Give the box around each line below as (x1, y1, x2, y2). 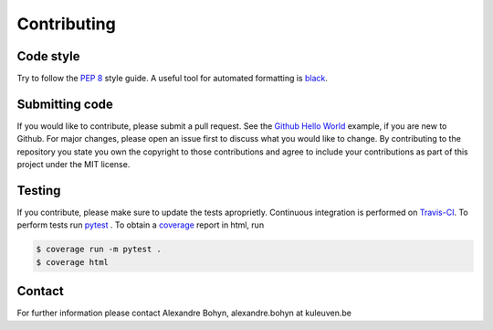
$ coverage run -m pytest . (36, 244, 162, 255)
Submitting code (16, 96, 114, 112)
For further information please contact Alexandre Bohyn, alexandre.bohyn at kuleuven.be (16, 307, 351, 319)
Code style (16, 48, 80, 64)
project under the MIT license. (16, 159, 131, 170)
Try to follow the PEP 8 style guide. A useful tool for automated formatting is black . (16, 73, 329, 84)
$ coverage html (36, 257, 110, 267)
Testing (16, 183, 61, 198)
